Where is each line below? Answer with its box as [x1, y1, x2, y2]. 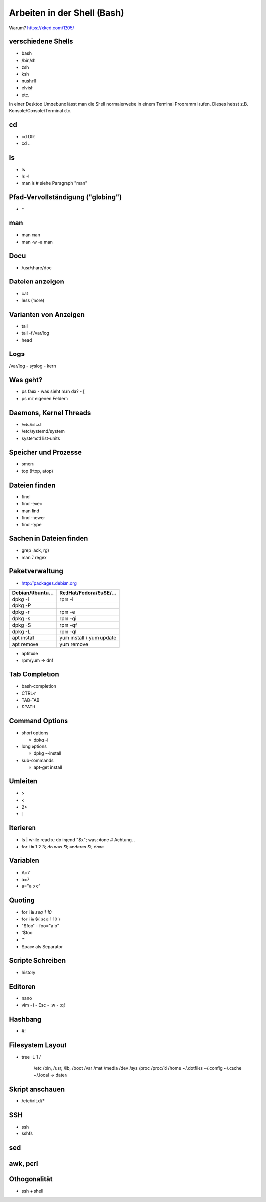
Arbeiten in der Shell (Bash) [9, 7, 124, 18]
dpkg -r [12, 608, 30, 615]
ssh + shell [21, 1188, 44, 1194]
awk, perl [9, 1159, 38, 1167]
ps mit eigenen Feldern [21, 395, 68, 401]
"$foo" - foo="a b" [21, 922, 59, 929]
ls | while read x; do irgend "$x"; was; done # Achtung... [21, 837, 135, 843]
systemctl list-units [21, 435, 60, 441]
